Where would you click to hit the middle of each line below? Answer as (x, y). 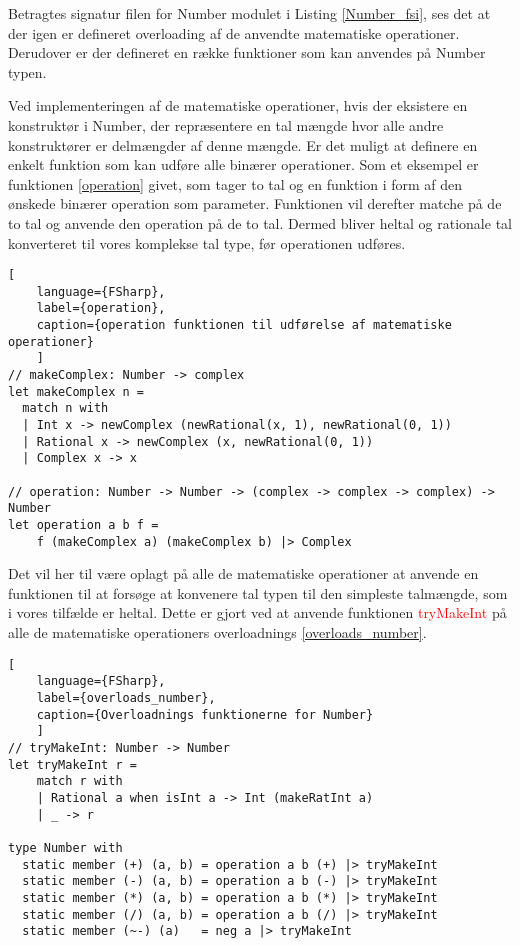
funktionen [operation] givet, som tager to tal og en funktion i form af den (235, 183)
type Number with (65, 847)
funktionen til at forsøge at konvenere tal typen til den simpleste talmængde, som (258, 592)
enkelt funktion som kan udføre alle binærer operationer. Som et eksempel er (243, 164)
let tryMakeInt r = (72, 764)
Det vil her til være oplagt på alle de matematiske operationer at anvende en (243, 573)
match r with (79, 781)
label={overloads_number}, (126, 697)
